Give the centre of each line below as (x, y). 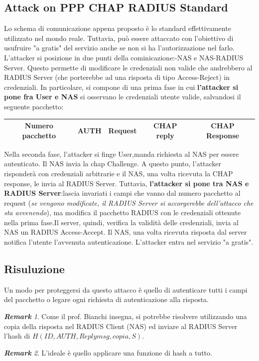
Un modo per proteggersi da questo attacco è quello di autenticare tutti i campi (126, 289)
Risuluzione (34, 269)
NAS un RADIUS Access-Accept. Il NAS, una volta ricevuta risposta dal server (126, 232)
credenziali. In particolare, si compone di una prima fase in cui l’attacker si (121, 87)
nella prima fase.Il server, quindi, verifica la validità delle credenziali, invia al (121, 222)
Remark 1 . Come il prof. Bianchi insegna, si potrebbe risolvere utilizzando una (126, 316)
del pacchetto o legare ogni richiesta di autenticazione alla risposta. (106, 299)
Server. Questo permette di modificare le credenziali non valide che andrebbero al (128, 67)
